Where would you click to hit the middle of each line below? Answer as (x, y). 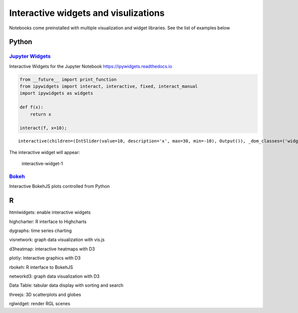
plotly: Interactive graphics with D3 (45, 258)
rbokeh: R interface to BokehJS (41, 267)
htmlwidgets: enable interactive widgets (50, 212)
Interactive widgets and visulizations (87, 13)
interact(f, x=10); (43, 128)
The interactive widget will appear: (45, 152)
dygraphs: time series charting (40, 231)
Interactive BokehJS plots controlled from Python (60, 186)
